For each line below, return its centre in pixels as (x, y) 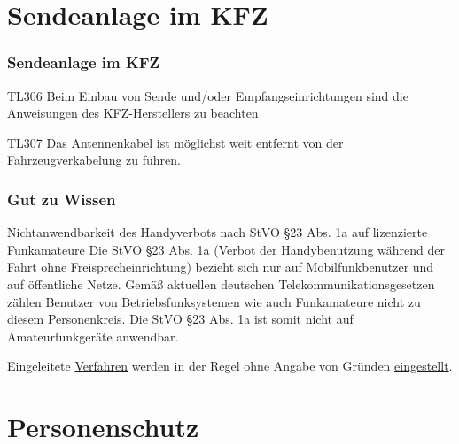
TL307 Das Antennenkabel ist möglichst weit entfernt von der (175, 142)
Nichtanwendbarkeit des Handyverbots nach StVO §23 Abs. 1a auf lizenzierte (218, 232)
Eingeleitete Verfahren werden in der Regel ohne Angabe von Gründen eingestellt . (230, 366)
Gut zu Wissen (62, 199)
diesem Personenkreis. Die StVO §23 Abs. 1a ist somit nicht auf (180, 319)
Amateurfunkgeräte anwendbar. (93, 336)
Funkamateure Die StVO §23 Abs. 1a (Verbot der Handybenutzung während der (226, 249)
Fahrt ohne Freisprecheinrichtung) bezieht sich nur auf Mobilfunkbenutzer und (221, 267)
